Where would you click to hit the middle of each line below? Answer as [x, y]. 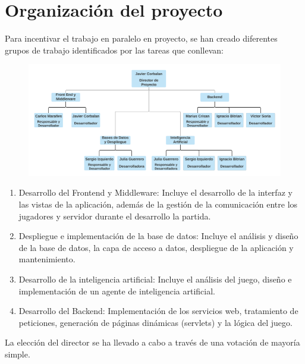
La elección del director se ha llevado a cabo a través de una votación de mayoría [152, 342]
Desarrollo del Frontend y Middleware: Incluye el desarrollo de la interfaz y [155, 192]
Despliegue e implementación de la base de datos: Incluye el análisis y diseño [158, 236]
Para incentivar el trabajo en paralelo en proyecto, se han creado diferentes [141, 38]
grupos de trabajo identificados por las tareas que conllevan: [114, 50]
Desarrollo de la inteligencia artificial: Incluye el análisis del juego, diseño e [155, 279]
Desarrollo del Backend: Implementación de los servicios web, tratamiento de [158, 311]
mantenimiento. [47, 259]
